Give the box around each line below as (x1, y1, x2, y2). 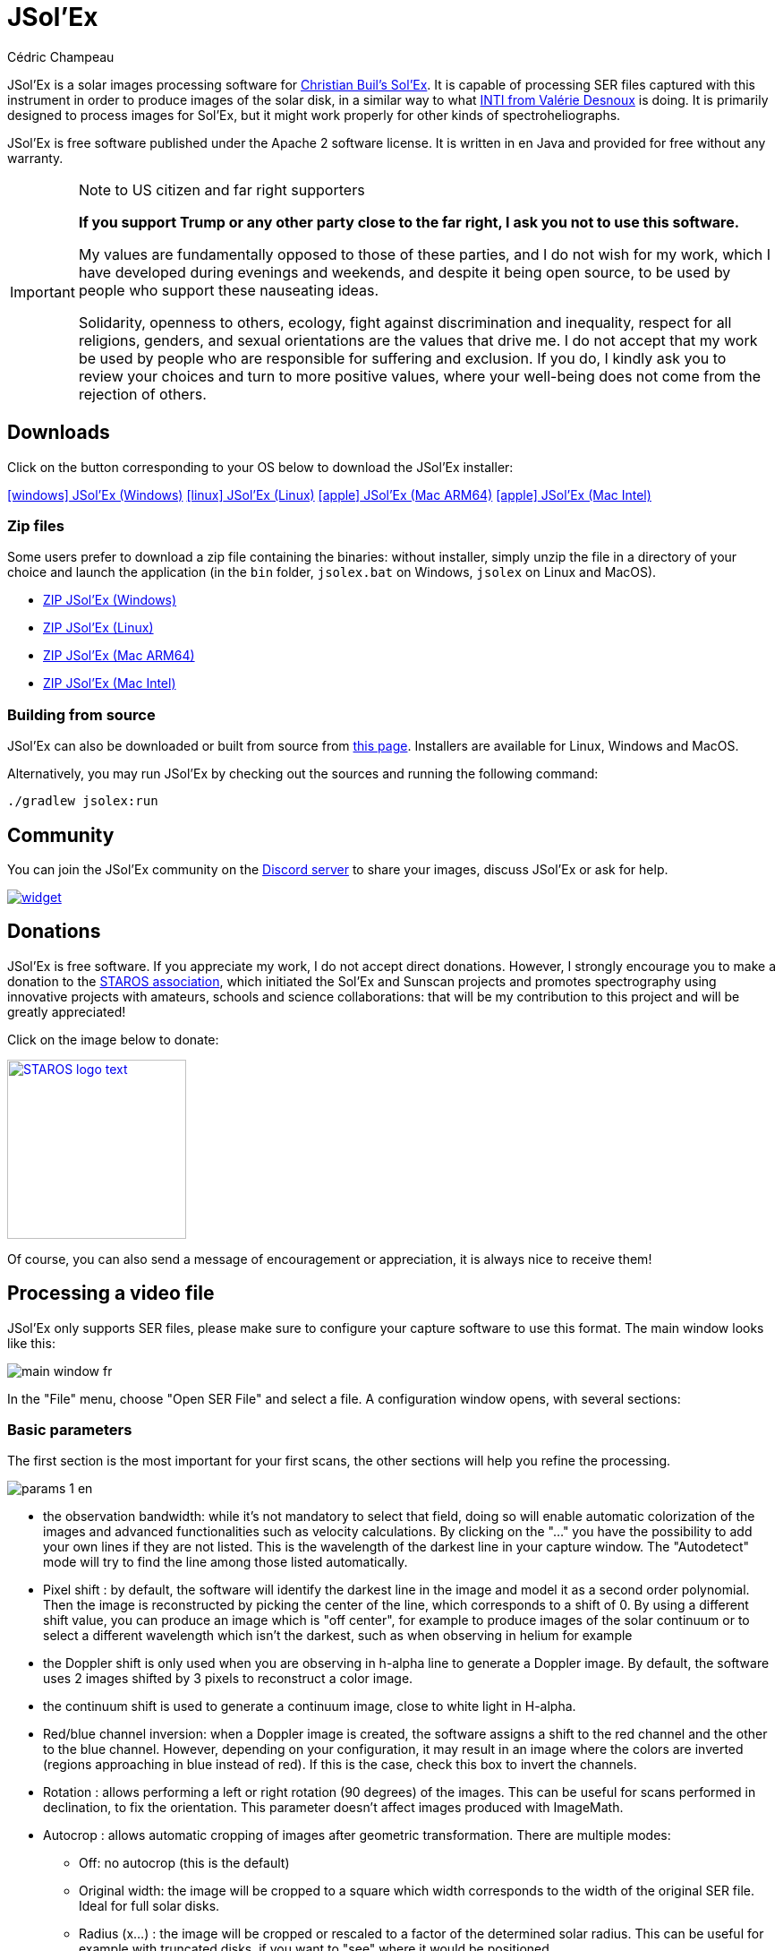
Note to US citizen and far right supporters (78, 180, 365, 199)
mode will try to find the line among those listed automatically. (43, 1554, 408, 1570)
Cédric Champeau (7, 48, 115, 64)
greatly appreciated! (7, 1003, 126, 1019)
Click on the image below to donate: (7, 1031, 219, 1047)
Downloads (7, 421, 110, 444)
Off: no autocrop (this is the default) (79, 1855, 290, 1871)
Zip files (7, 516, 64, 535)
